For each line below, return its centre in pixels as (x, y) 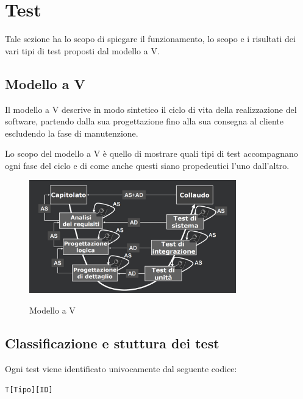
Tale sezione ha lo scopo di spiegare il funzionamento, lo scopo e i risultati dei (150, 39)
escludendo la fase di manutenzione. (72, 133)
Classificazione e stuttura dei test (112, 343)
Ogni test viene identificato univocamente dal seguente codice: (121, 368)
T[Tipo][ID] (29, 390)
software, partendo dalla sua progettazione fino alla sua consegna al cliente (144, 121)
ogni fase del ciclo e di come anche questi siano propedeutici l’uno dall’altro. (147, 165)
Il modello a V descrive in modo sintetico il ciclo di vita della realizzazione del (151, 109)
